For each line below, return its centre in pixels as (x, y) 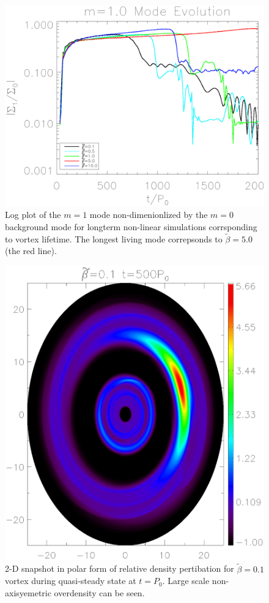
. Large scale (186, 581)
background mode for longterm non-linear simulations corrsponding (131, 226)
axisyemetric (28, 592)
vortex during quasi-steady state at (71, 581)
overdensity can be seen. (99, 592)
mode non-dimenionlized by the (149, 215)
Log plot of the (33, 215)
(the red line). (31, 251)
